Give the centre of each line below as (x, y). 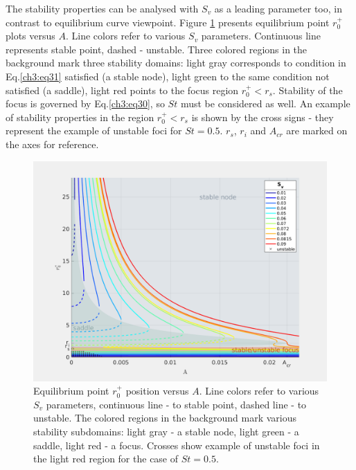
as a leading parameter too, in (278, 8)
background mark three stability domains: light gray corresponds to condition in (176, 63)
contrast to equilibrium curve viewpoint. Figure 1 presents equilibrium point (168, 22)
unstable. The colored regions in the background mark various (165, 418)
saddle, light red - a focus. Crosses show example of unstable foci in (177, 445)
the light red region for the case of (106, 459)
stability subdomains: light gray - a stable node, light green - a (166, 431)
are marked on (317, 130)
